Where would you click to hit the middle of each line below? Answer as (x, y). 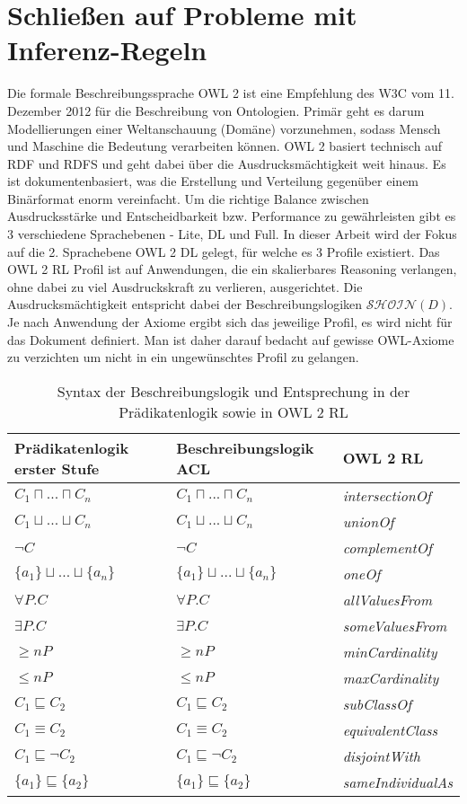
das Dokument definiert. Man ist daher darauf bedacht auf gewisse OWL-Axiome (231, 339)
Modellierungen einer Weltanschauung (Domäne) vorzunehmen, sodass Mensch (224, 128)
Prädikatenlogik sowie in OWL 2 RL (233, 411)
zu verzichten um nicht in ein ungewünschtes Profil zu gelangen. (183, 357)
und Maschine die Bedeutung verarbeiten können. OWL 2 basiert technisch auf (225, 146)
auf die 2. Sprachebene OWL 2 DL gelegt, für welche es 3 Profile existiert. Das (224, 251)
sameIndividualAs (397, 782)
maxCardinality (391, 677)
